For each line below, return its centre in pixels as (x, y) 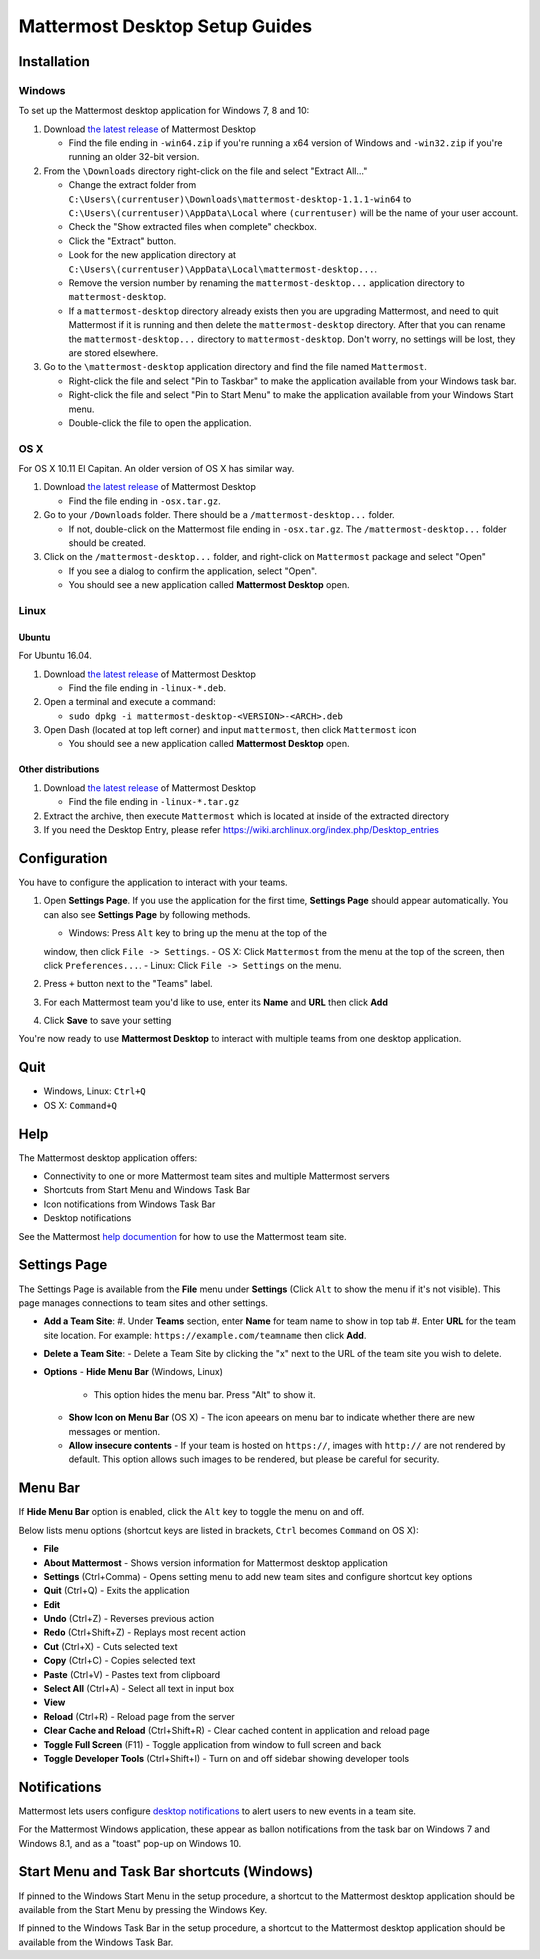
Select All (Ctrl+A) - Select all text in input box (139, 1689)
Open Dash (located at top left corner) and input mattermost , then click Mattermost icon (230, 730)
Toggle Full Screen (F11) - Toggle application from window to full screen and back (212, 1744)
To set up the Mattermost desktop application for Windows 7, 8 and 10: (164, 111)
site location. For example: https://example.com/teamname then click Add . (205, 1335)
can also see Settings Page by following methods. (147, 914)
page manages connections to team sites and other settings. (143, 1302)
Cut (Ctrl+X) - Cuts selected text (110, 1646)
